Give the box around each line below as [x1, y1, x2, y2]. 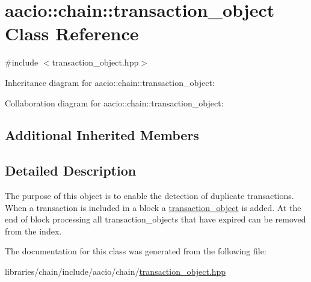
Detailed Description [5, 161, 137, 180]
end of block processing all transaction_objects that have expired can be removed [5, 213, 306, 225]
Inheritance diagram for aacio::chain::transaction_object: [5, 76, 215, 88]
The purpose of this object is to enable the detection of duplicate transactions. [5, 189, 294, 202]
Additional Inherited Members [5, 126, 199, 144]
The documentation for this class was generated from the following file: [5, 245, 266, 257]
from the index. [5, 224, 62, 237]
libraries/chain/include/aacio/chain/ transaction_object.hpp [5, 265, 226, 278]
